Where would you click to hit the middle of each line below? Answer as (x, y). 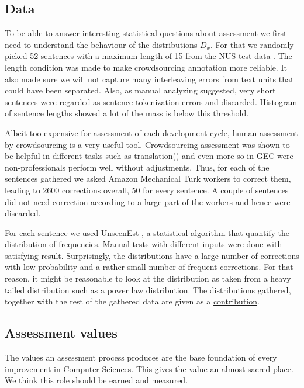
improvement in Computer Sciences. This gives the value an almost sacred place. (149, 368)
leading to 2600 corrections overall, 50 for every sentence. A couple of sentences (147, 190)
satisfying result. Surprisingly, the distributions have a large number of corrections (152, 255)
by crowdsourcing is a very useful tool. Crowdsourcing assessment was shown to (147, 144)
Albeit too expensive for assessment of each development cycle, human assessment (151, 132)
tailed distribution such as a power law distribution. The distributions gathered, (148, 290)
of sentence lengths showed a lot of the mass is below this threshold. (127, 113)
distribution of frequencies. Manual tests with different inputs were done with (144, 244)
